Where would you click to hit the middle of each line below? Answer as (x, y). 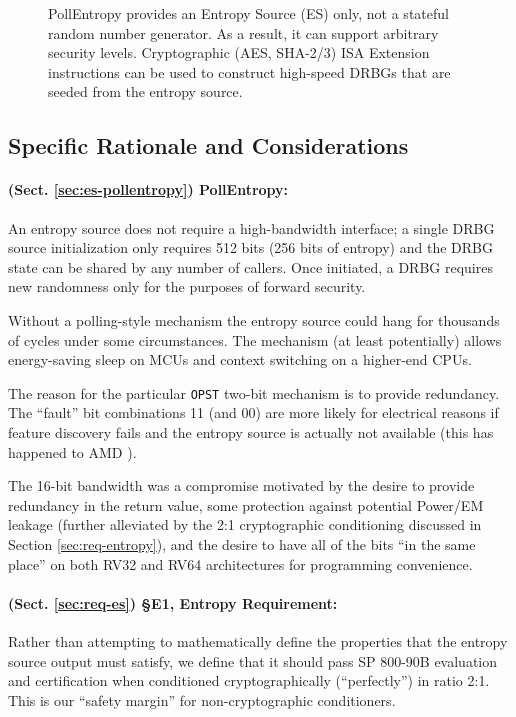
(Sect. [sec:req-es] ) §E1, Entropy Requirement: (173, 602)
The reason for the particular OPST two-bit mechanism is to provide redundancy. (254, 392)
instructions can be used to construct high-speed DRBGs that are (249, 71)
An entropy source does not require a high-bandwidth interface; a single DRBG (251, 227)
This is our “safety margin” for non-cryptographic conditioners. (202, 699)
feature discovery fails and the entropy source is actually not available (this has (251, 431)
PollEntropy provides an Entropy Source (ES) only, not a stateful (248, 13)
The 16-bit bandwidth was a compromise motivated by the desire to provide (241, 485)
